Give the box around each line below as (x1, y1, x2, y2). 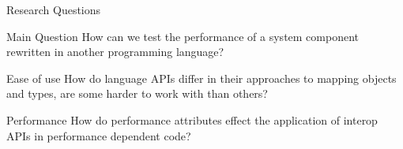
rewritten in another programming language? (6, 43, 224, 60)
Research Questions (6, 2, 101, 17)
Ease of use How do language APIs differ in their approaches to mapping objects (6, 69, 397, 86)
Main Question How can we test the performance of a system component (6, 28, 360, 44)
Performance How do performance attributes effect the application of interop (6, 111, 378, 128)
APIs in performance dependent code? (6, 127, 191, 143)
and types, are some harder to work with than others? (6, 85, 268, 102)
